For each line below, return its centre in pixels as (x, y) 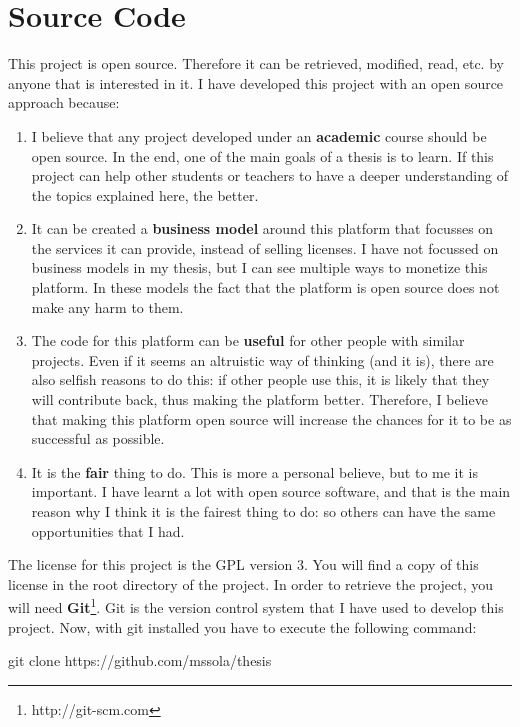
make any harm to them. (107, 306)
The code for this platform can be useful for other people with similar (248, 340)
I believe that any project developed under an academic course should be (259, 135)
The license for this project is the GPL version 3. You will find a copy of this (243, 564)
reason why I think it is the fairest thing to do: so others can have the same (263, 511)
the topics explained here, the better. (145, 194)
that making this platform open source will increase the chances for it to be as (271, 418)
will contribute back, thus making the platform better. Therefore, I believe (259, 399)
